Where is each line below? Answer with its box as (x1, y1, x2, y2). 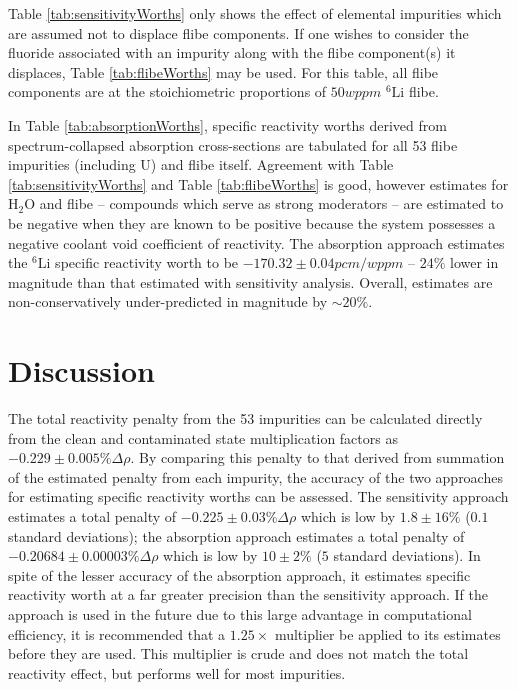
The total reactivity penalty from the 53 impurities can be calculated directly (8, 408, 483, 429)
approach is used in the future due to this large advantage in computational (8, 603, 472, 624)
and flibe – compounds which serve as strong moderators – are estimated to (39, 193, 504, 214)
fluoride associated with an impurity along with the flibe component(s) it (8, 42, 456, 63)
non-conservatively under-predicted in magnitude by (8, 291, 328, 312)
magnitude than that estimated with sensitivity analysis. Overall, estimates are (8, 271, 493, 292)
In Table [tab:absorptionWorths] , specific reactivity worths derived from (8, 114, 447, 135)
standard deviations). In (333, 545, 481, 566)
